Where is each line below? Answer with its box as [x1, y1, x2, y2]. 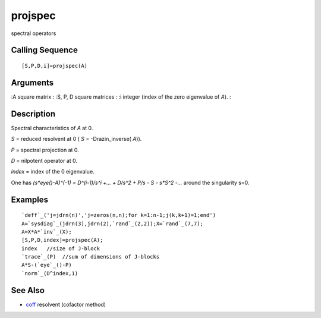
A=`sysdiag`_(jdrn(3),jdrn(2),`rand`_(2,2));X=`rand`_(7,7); [21, 220, 203, 227]
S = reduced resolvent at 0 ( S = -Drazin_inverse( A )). [11, 136, 142, 143]
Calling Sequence [11, 45, 78, 55]
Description [11, 109, 56, 119]
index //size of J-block [21, 245, 100, 252]
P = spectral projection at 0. [11, 146, 80, 153]
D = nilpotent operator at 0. [11, 157, 77, 164]
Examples [11, 194, 49, 204]
